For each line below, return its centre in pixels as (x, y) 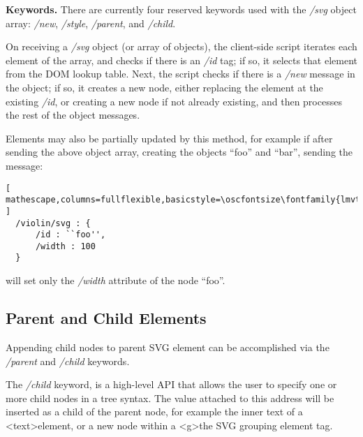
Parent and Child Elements (106, 318)
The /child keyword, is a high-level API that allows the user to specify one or (171, 384)
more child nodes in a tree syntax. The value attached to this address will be (170, 398)
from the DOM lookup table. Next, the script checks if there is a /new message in (180, 74)
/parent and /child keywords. (68, 361)
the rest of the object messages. (73, 115)
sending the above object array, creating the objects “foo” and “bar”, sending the (179, 152)
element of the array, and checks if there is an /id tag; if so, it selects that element (181, 60)
